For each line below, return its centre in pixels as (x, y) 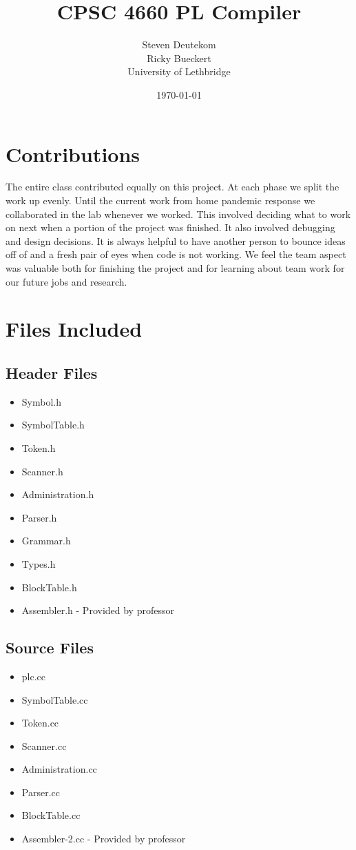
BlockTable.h (49, 587)
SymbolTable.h (53, 425)
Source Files (50, 648)
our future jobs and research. (66, 281)
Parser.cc (41, 792)
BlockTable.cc (51, 815)
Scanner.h (42, 471)
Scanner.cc (44, 745)
